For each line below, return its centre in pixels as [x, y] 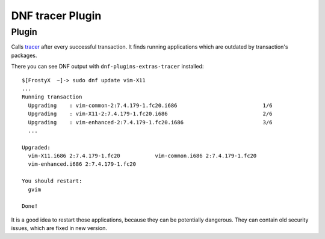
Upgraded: [36, 147]
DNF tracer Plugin [56, 16]
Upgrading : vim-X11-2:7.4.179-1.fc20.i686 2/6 [150, 114]
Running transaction [52, 97]
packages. [24, 55]
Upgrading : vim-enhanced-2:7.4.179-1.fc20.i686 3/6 [150, 122]
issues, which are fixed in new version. [59, 228]
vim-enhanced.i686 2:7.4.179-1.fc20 [82, 164]
